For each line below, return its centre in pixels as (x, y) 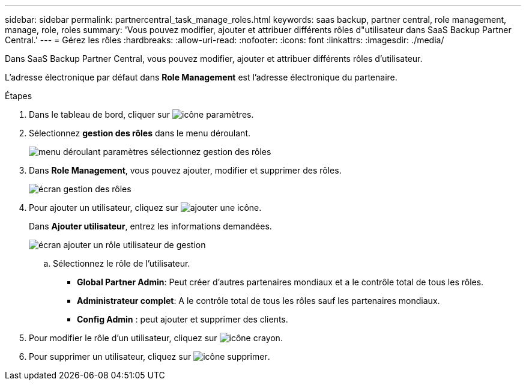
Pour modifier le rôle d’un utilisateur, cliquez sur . (156, 338)
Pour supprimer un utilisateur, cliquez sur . (150, 356)
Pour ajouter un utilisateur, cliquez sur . (145, 208)
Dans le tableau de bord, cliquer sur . (141, 114)
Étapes (19, 96)
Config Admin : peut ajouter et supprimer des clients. (183, 319)
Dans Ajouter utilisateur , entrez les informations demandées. (150, 226)
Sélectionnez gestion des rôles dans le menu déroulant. (140, 133)
